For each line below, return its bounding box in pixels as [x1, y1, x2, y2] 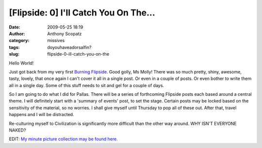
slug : [9, 51, 19, 57]
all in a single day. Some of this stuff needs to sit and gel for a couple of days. [9, 82, 164, 88]
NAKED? [9, 127, 26, 133]
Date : [9, 24, 20, 30]
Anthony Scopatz [47, 30, 82, 36]
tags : [9, 44, 20, 50]
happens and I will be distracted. [9, 112, 74, 118]
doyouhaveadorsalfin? [47, 44, 92, 50]
